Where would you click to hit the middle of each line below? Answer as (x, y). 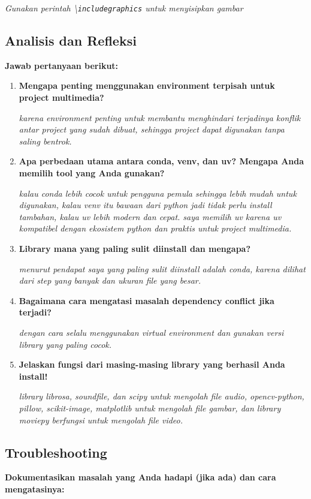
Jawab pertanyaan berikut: (62, 65)
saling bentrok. (45, 141)
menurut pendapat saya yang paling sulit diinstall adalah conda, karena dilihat (162, 268)
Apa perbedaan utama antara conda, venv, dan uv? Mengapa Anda (161, 161)
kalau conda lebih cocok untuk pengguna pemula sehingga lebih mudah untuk (158, 193)
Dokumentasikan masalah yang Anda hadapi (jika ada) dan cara (141, 477)
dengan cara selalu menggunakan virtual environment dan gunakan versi (151, 332)
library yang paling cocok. (65, 344)
